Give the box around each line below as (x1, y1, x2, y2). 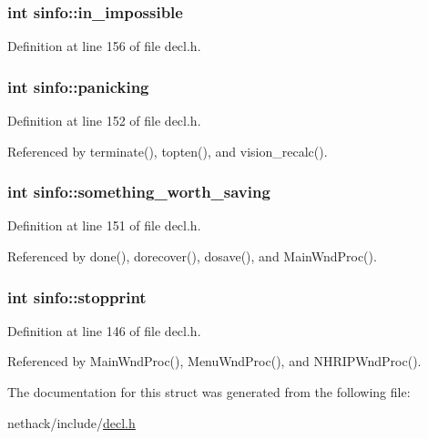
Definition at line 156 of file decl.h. (7, 36, 201, 56)
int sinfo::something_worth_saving (7, 180, 270, 203)
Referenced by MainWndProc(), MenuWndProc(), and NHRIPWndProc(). (7, 352, 422, 371)
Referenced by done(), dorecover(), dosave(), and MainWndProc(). (7, 247, 377, 266)
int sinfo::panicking (7, 75, 149, 97)
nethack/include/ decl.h (7, 413, 136, 432)
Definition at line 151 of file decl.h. (7, 216, 201, 235)
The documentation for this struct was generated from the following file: (7, 383, 411, 402)
